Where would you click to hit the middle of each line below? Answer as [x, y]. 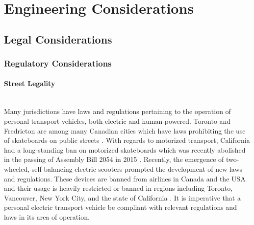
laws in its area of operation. [47, 216]
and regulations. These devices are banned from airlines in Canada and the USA [125, 178]
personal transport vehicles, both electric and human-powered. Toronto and [117, 121]
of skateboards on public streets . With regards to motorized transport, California [127, 140]
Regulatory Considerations [58, 63]
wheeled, [17, 169]
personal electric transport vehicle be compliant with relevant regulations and [120, 207]
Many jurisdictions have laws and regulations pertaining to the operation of [117, 111]
